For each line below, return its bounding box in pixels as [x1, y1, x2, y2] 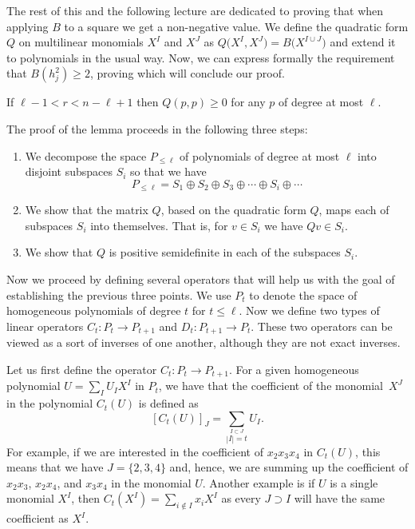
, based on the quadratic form [160, 201, 306, 218]
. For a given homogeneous [228, 360, 359, 377]
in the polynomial [6, 395, 93, 412]
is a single [330, 474, 378, 491]
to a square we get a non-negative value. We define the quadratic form [64, 18, 409, 34]
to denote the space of [249, 286, 358, 303]
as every [221, 490, 261, 507]
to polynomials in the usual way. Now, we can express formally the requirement [6, 49, 395, 66]
